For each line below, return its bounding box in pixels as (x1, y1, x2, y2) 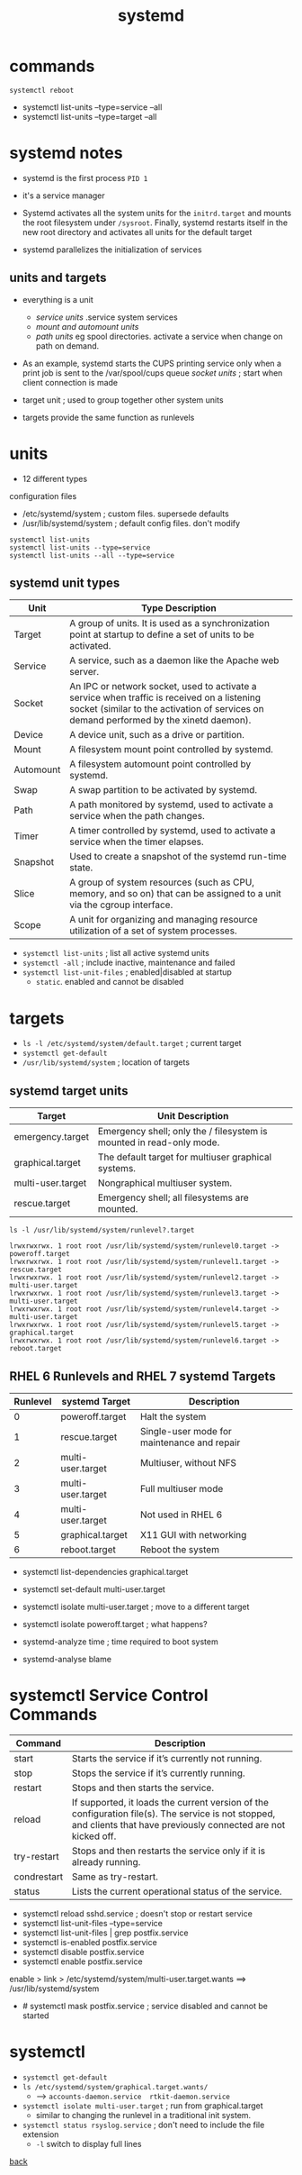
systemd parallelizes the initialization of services (22, 244, 202, 255)
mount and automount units (35, 321, 139, 332)
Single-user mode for (139, 1425, 232, 1437)
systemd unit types (9, 576, 120, 591)
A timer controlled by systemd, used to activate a (68, 824, 276, 837)
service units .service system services (35, 312, 178, 323)
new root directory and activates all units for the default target (22, 226, 253, 237)
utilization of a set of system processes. (68, 924, 237, 937)
